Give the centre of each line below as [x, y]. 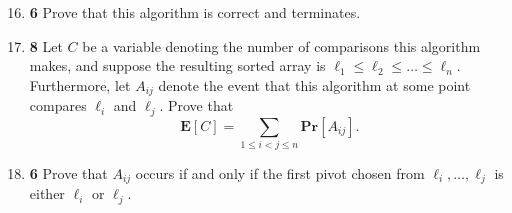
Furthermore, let [80, 84]
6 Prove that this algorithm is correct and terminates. [195, 12]
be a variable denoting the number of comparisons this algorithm [281, 45]
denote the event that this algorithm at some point [314, 84]
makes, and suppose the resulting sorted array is [177, 65]
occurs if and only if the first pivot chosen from [280, 173]
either [47, 193]
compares [58, 105]
